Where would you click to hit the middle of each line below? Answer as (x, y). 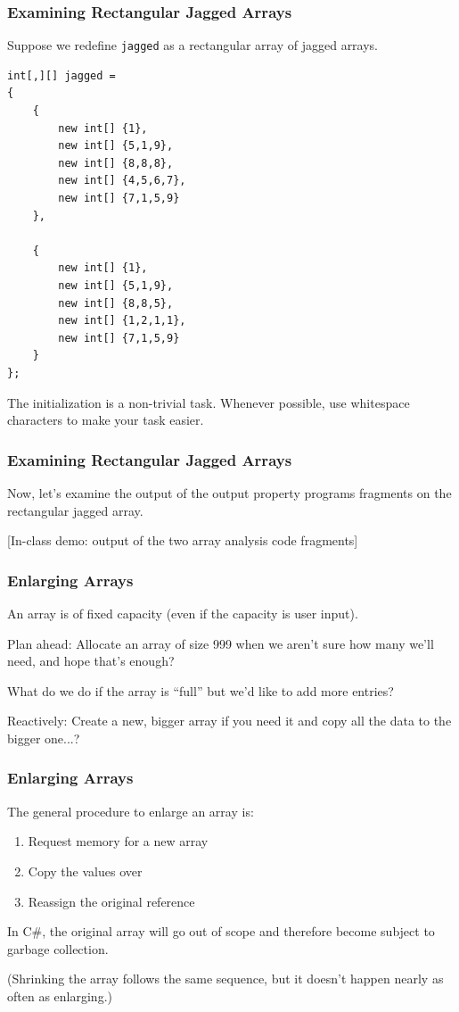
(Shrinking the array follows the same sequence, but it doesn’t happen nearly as (225, 979)
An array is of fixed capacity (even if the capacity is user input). (183, 613)
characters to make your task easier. (106, 420)
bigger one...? (44, 738)
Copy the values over (85, 871)
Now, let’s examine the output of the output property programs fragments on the (229, 492)
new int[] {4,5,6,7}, (122, 181)
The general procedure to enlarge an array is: (131, 811)
